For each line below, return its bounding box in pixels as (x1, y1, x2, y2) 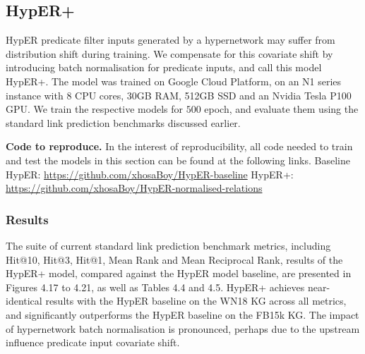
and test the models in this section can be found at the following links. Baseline (6, 152, 350, 167)
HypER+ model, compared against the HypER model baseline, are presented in (6, 266, 352, 281)
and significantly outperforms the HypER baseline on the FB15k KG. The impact (6, 307, 359, 322)
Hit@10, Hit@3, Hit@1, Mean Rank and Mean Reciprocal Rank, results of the (6, 252, 343, 267)
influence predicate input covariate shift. (6, 335, 180, 350)
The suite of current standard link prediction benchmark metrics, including (6, 238, 331, 252)
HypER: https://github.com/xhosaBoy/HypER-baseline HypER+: (6, 166, 294, 181)
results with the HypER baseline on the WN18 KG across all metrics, (45, 293, 347, 308)
